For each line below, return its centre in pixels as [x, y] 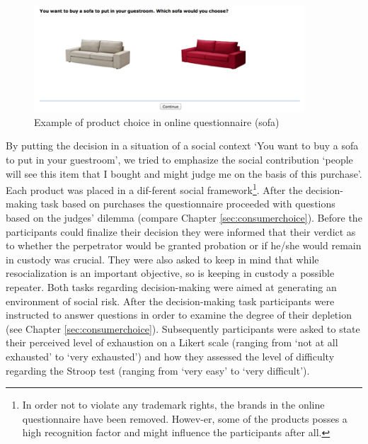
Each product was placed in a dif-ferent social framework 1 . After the [154, 189]
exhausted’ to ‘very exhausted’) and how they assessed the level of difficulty [170, 357]
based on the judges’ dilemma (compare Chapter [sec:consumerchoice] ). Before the [184, 218]
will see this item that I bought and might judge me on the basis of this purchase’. [184, 173]
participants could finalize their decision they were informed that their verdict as [181, 231]
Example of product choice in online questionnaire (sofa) [157, 121]
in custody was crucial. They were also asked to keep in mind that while [162, 259]
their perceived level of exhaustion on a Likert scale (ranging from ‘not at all [172, 342]
